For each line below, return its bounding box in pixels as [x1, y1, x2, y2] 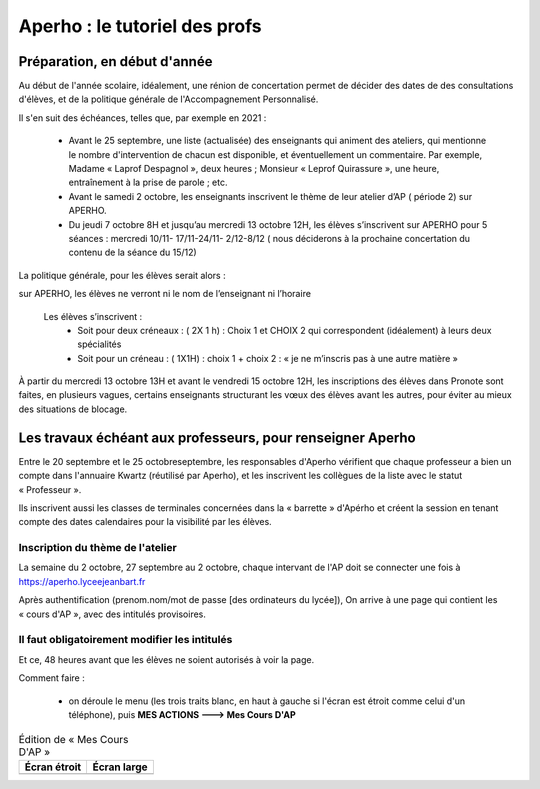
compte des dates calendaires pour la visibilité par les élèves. [18, 516, 272, 528]
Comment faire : [18, 672, 85, 684]
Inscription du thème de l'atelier [18, 541, 177, 555]
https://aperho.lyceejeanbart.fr [18, 575, 146, 587]
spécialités [77, 338, 122, 350]
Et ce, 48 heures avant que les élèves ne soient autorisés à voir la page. [18, 653, 315, 665]
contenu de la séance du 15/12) [68, 246, 197, 259]
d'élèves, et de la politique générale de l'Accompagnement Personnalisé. [18, 93, 319, 105]
